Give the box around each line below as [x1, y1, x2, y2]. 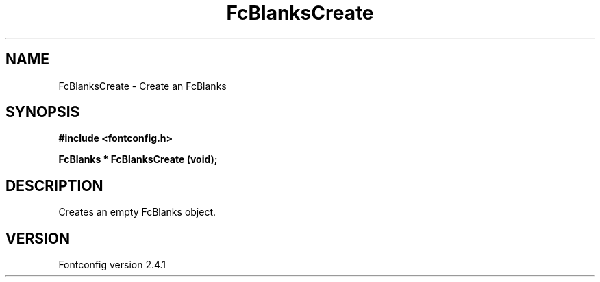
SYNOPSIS [5, 103, 80, 121]
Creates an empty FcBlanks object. [58, 206, 216, 218]
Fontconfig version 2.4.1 [58, 259, 166, 271]
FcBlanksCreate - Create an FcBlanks [58, 79, 227, 92]
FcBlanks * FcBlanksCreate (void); [58, 153, 218, 166]
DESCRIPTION [5, 177, 103, 194]
